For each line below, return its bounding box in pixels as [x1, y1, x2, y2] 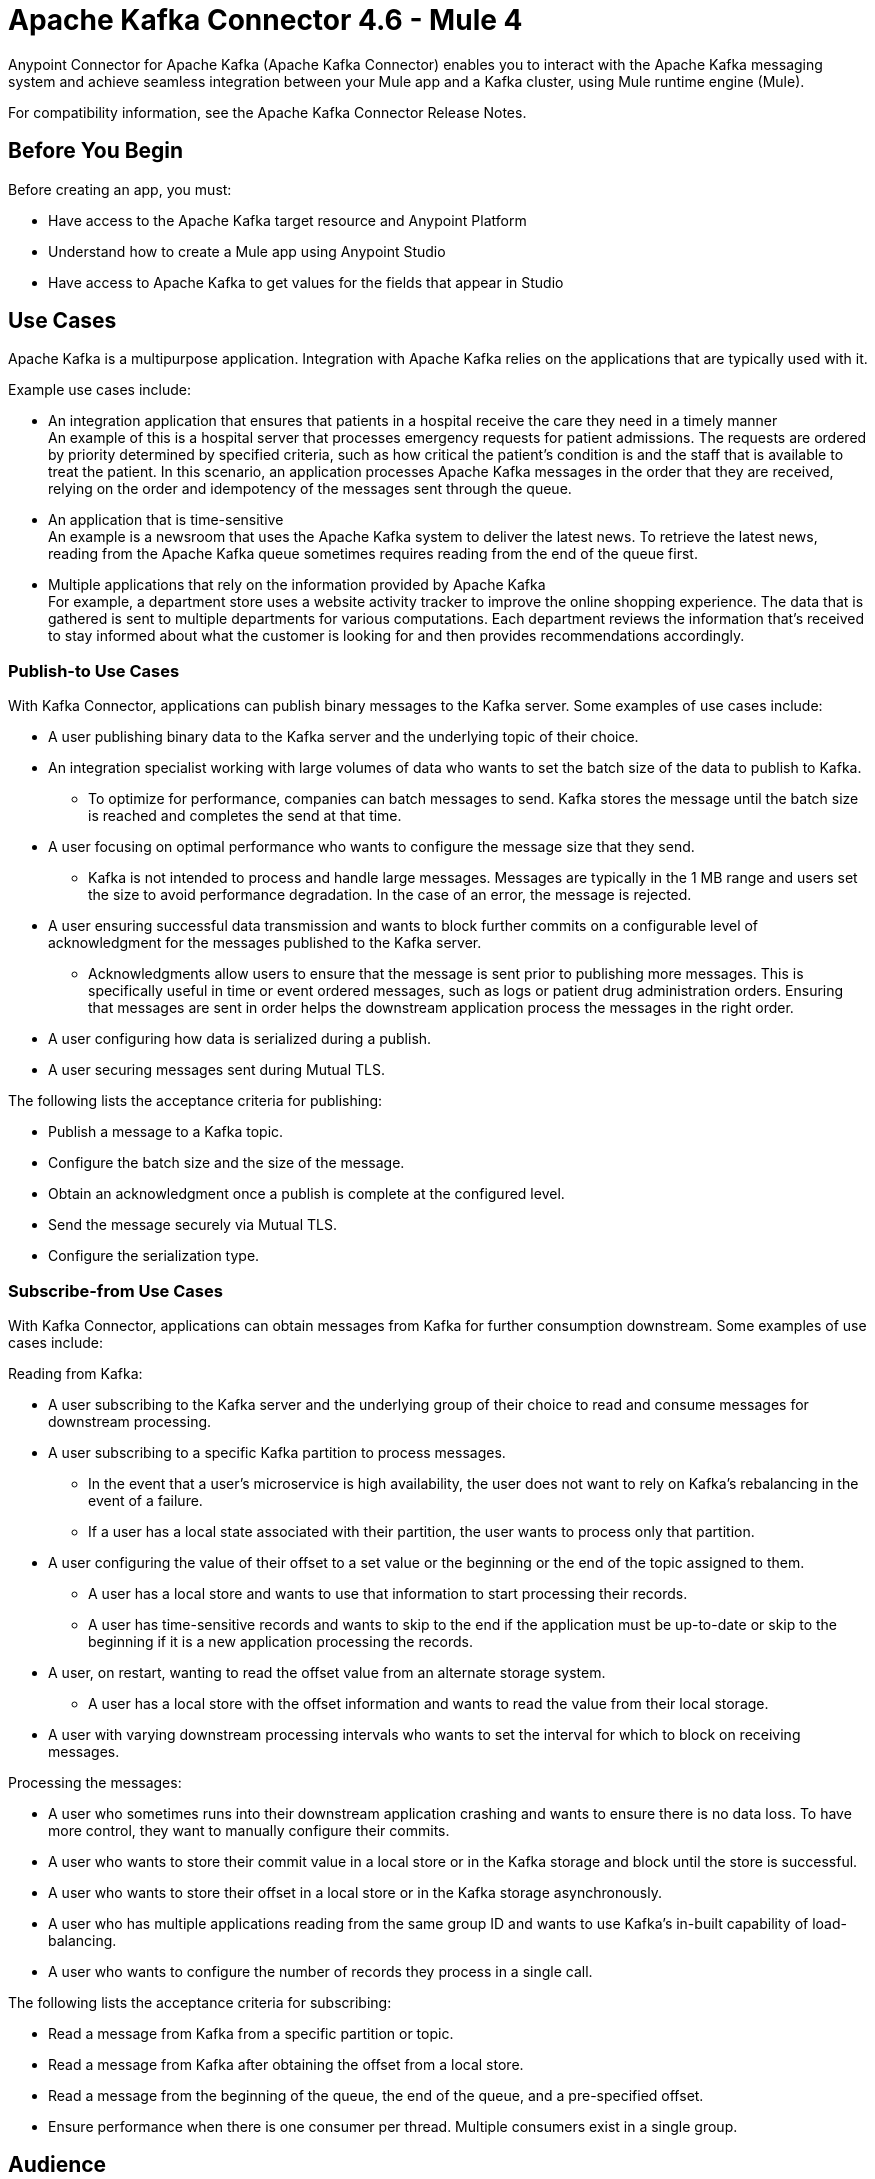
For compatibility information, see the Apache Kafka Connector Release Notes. [8, 103, 527, 121]
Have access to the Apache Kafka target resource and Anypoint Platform [48, 211, 527, 229]
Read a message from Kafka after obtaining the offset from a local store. [48, 2055, 524, 2073]
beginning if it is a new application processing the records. [88, 1632, 474, 1650]
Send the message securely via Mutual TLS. [48, 1216, 337, 1234]
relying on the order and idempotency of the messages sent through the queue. [48, 480, 572, 498]
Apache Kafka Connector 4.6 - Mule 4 [8, 3, 523, 37]
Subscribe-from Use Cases [8, 1280, 223, 1301]
